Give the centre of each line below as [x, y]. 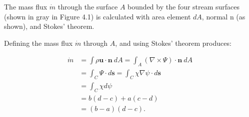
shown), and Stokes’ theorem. [49, 26]
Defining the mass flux [38, 43]
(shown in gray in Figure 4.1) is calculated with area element [97, 16]
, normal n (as [223, 16]
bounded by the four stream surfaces [184, 6]
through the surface [88, 6]
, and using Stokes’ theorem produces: [173, 43]
